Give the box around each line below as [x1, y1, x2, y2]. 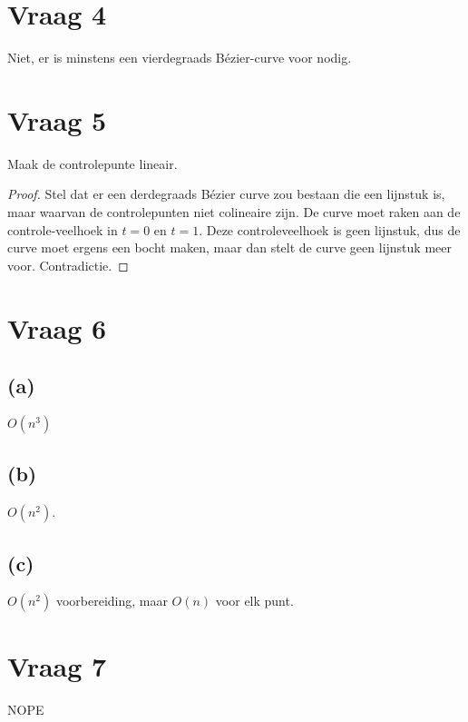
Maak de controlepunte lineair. [7, 153, 178, 173]
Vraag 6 [7, 309, 107, 346]
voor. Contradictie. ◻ [7, 255, 129, 274]
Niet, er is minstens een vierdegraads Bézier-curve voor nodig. [7, 48, 352, 67]
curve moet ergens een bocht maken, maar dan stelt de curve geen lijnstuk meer [7, 238, 452, 257]
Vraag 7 [7, 647, 107, 684]
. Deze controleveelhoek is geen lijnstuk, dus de [199, 220, 461, 239]
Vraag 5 [7, 101, 107, 138]
